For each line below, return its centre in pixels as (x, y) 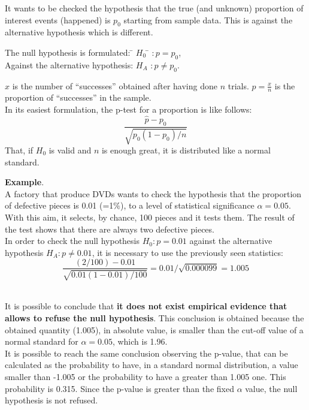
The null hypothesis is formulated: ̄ (69, 52)
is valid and (70, 150)
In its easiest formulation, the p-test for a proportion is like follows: (128, 109)
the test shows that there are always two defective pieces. (110, 229)
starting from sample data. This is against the (208, 19)
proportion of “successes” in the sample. (78, 97)
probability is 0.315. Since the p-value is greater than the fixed (119, 388)
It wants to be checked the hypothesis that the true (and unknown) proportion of (154, 8)
